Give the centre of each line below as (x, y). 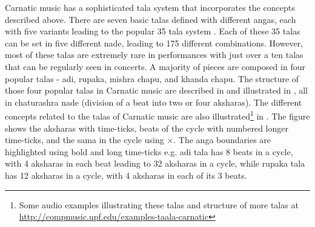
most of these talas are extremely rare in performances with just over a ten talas (154, 55)
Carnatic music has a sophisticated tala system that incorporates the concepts (150, 7)
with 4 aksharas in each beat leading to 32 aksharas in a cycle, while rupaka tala (155, 163)
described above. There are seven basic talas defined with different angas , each (151, 19)
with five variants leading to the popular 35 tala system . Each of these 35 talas (153, 31)
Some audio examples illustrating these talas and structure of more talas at (159, 204)
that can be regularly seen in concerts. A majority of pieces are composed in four (155, 66)
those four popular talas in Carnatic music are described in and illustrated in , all (157, 90)
